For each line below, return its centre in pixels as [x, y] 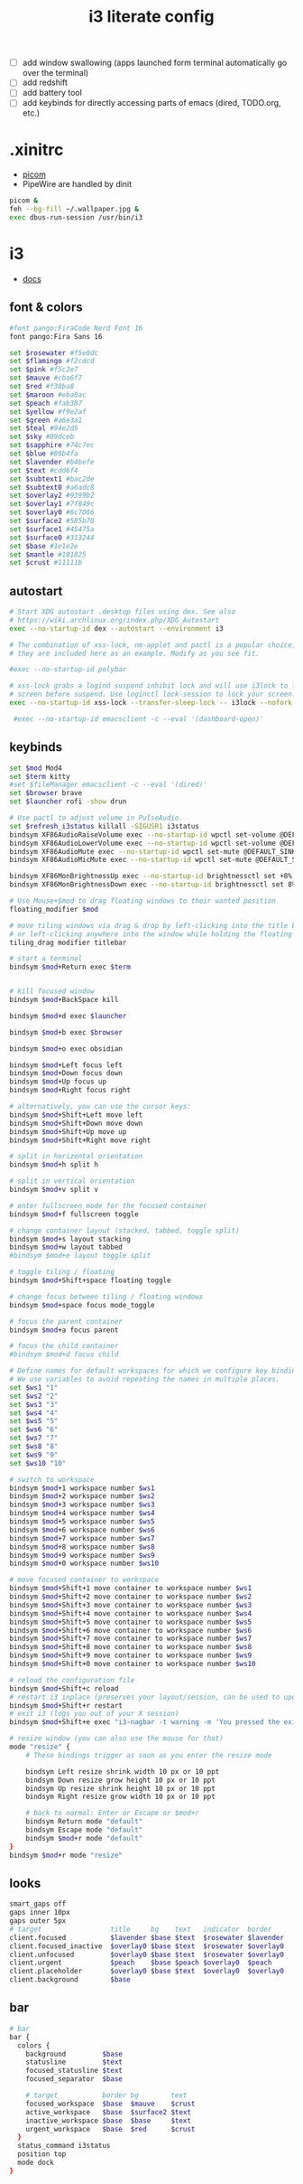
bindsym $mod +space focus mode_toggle [82, 1305]
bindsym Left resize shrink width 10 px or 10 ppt [123, 1772]
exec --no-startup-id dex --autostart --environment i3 [116, 628]
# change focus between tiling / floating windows [106, 1297]
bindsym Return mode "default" [84, 1822]
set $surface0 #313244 [52, 538]
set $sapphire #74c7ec [52, 445]
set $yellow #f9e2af [48, 412]
